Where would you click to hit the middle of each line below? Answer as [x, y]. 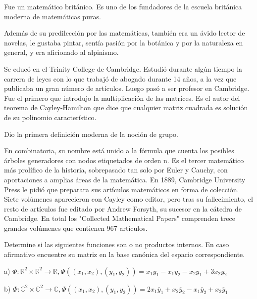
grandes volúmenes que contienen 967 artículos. [76, 228]
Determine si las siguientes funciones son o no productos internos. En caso [117, 244]
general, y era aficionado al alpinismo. [61, 52]
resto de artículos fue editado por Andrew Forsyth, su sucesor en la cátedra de [123, 208]
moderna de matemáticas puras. [52, 16]
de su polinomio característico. [50, 117]
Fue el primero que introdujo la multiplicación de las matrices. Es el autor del [122, 98]
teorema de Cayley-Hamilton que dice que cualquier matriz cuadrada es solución [126, 107]
